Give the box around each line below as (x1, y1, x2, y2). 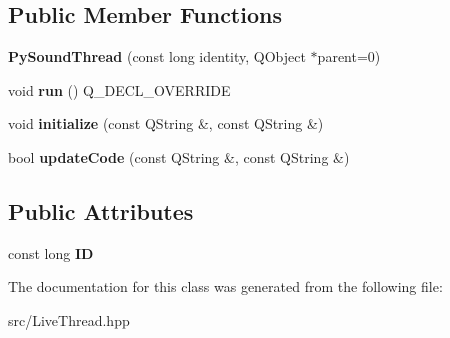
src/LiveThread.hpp (8, 309, 130, 330)
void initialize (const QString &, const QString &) (8, 113, 324, 134)
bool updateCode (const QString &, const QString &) (8, 146, 350, 167)
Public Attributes (8, 195, 194, 226)
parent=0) (317, 46, 381, 67)
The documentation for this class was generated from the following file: (8, 276, 443, 297)
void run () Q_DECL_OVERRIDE (8, 79, 231, 100)
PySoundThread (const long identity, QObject (8, 46, 306, 67)
